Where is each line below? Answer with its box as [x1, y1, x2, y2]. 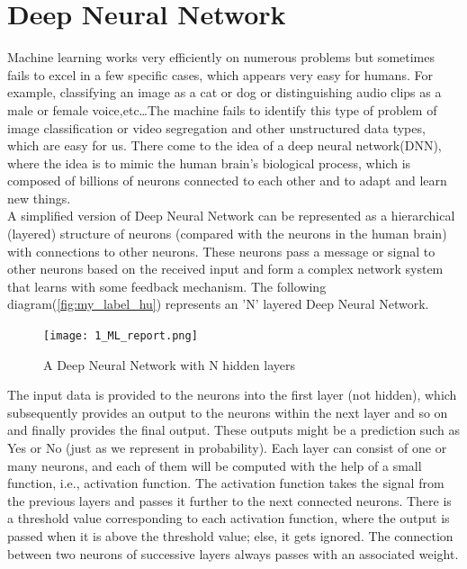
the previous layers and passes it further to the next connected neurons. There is [7, 491, 452, 510]
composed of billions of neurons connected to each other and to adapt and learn [7, 171, 447, 190]
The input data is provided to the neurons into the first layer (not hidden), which [7, 385, 457, 404]
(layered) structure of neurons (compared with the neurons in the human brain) [7, 224, 447, 243]
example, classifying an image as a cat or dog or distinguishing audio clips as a [7, 83, 442, 102]
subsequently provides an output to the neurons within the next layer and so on [7, 402, 448, 421]
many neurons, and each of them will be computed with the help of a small [7, 456, 422, 474]
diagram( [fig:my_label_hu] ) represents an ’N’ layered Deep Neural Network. [7, 294, 429, 313]
